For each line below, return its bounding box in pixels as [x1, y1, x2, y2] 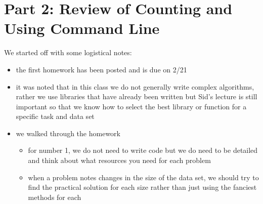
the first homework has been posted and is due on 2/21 [16, 64, 187, 74]
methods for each [28, 191, 81, 202]
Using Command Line [4, 18, 160, 38]
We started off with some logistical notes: [4, 47, 132, 58]
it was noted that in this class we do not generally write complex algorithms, [16, 81, 254, 92]
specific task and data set [16, 111, 95, 121]
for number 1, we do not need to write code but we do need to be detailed [28, 145, 258, 155]
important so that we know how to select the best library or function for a [16, 101, 247, 111]
